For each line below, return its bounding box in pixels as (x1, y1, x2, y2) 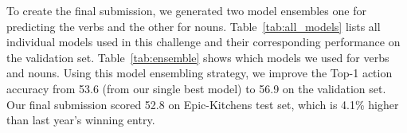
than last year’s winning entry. (6, 111, 155, 128)
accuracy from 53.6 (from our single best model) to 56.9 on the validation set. (6, 80, 386, 96)
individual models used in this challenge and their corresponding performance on (6, 33, 401, 50)
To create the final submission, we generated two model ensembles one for (6, 2, 366, 18)
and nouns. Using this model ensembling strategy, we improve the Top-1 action (6, 65, 393, 81)
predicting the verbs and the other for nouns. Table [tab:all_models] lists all (6, 18, 381, 34)
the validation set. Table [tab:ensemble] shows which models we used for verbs (6, 49, 389, 65)
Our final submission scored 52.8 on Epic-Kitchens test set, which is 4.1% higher (6, 96, 399, 112)
